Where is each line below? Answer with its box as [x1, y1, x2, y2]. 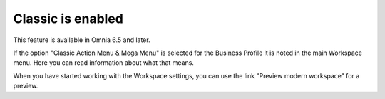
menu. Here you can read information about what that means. [13, 58, 194, 67]
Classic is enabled [13, 11, 124, 26]
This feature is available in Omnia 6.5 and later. [13, 36, 150, 44]
